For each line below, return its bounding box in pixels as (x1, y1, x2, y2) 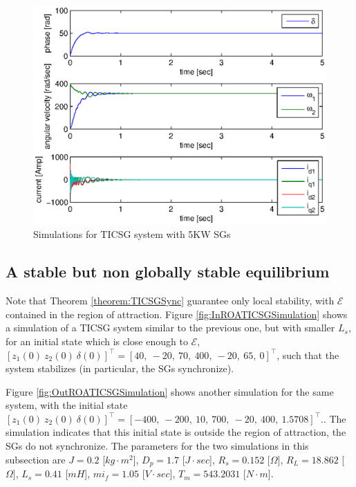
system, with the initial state (6, 398, 128, 412)
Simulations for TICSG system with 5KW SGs (33, 227, 231, 241)
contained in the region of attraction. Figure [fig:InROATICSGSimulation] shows (6, 306, 348, 321)
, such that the (277, 347, 339, 362)
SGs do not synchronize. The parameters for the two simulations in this (6, 439, 309, 453)
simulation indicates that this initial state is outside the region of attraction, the (6, 425, 346, 439)
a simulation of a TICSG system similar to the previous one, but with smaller (6, 320, 335, 335)
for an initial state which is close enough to (6, 333, 188, 348)
